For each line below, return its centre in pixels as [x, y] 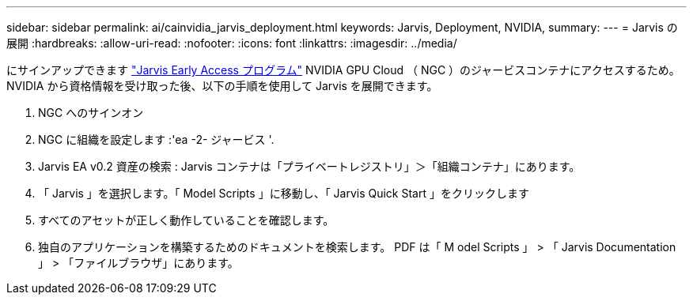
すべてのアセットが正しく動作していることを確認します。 [186, 220]
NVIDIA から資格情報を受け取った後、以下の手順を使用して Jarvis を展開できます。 [222, 86]
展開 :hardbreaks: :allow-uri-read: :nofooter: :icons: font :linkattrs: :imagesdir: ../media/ [232, 43]
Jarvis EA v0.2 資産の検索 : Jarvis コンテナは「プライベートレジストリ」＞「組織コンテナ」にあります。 [309, 166]
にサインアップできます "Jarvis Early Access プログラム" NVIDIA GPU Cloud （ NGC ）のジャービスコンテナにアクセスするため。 [343, 70]
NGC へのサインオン [91, 113]
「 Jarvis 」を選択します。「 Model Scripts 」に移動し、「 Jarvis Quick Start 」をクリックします [284, 193]
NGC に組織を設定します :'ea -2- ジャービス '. [156, 139]
